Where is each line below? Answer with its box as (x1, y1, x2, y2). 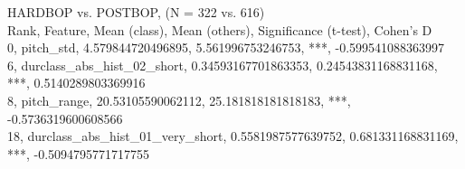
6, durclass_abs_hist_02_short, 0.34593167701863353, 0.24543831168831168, (7, 55, 438, 74)
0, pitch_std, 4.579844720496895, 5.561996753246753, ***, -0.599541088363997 (7, 38, 445, 57)
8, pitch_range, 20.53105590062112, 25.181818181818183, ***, (7, 90, 351, 109)
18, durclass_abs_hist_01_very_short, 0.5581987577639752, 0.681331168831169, (7, 127, 459, 146)
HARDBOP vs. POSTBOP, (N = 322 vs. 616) (7, 3, 265, 21)
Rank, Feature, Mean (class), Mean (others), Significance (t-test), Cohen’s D (7, 20, 432, 39)
